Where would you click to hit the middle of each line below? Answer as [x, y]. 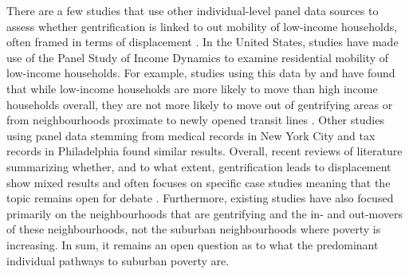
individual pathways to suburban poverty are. [118, 260]
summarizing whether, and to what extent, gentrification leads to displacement [199, 166]
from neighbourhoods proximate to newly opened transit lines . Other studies [195, 120]
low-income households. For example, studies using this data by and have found [201, 73]
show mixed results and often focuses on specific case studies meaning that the [199, 182]
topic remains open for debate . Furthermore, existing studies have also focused [200, 198]
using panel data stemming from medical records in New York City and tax [191, 135]
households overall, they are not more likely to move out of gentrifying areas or [200, 104]
